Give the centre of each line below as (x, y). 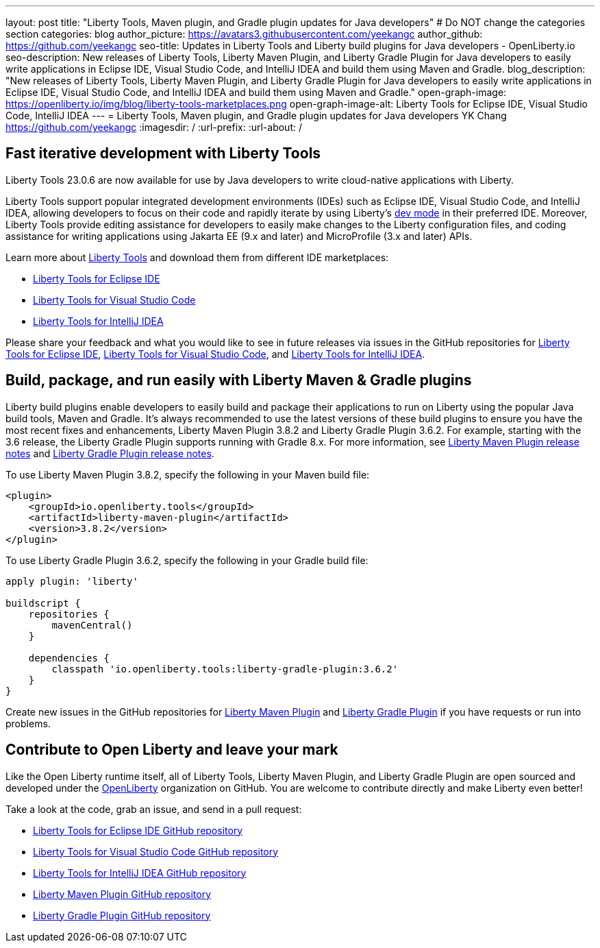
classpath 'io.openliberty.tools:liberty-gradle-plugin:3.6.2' (225, 669)
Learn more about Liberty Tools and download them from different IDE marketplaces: (197, 257)
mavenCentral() (92, 625)
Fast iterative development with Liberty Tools (163, 154)
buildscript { (43, 603)
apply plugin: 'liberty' (72, 581)
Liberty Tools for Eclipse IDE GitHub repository (138, 830)
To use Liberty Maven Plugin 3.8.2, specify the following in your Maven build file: (188, 474)
